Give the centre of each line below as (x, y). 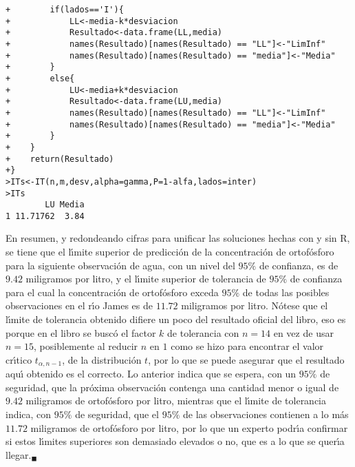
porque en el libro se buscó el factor (81, 332)
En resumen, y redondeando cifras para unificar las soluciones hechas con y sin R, (178, 238)
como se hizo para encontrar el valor (247, 346)
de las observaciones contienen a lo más (266, 414)
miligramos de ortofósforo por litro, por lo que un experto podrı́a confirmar (189, 427)
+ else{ (40, 78)
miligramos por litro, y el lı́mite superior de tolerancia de (146, 279)
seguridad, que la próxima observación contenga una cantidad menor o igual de (172, 387)
